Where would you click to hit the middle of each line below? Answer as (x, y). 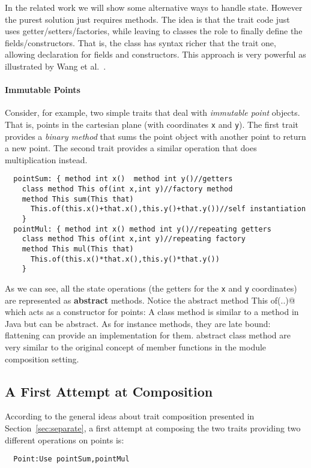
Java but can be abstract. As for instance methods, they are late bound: (138, 323)
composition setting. (42, 358)
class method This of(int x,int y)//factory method (127, 189)
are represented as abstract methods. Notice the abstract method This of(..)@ (150, 300)
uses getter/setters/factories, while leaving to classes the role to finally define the (154, 31)
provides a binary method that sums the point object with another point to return (155, 136)
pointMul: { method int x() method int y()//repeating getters (142, 229)
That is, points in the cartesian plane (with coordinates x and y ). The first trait (152, 124)
